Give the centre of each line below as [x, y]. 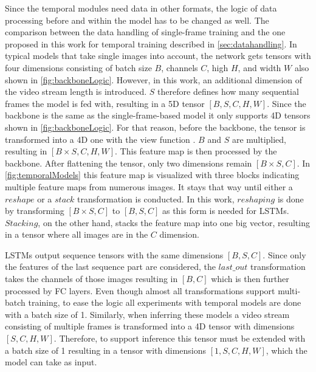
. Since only [284, 254]
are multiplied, [259, 139]
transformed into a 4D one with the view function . [100, 139]
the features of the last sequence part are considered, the [110, 267]
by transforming [35, 211]
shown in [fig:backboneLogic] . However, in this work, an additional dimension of [154, 79]
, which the [287, 350]
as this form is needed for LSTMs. [225, 211]
